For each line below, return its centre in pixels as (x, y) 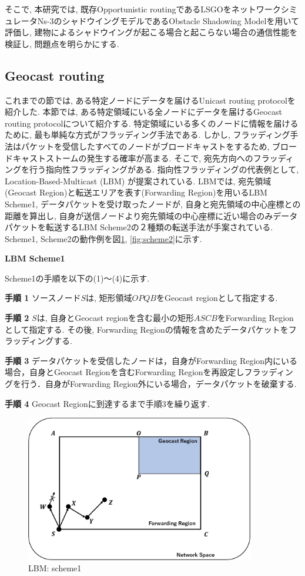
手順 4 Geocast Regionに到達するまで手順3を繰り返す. (107, 403)
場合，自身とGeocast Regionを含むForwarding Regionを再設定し (125, 372)
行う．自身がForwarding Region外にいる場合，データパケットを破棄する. (159, 384)
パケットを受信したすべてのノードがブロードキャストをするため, (145, 146)
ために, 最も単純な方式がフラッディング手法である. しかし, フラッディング (148, 135)
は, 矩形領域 (109, 298)
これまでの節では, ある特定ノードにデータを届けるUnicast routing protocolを (150, 100)
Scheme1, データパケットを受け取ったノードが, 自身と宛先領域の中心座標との (153, 203)
